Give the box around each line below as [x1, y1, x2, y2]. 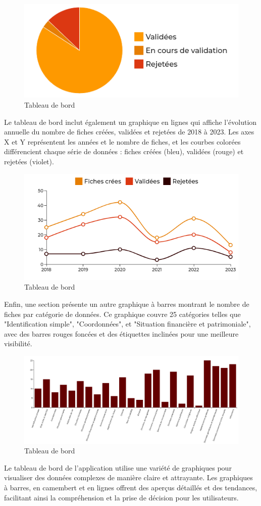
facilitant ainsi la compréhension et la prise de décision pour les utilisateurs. [4, 492, 239, 502]
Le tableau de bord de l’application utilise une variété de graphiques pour [4, 462, 232, 473]
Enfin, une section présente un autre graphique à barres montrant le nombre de [4, 298, 249, 309]
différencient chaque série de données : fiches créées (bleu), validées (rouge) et [4, 146, 244, 157]
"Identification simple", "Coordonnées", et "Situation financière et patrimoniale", [4, 318, 251, 329]
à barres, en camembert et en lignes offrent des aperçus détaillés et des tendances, [4, 482, 257, 492]
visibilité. [4, 338, 32, 349]
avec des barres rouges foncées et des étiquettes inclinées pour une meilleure [4, 328, 239, 339]
